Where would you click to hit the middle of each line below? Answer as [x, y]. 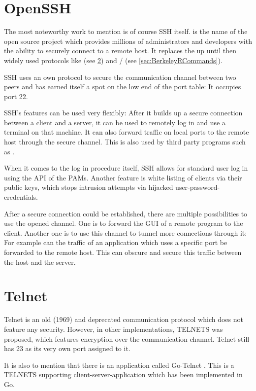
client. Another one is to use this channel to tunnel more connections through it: [126, 232]
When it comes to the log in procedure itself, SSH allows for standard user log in [126, 168]
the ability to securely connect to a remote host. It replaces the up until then [120, 51]
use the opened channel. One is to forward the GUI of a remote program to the [124, 223]
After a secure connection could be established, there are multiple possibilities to [126, 213]
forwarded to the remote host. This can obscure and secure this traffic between [123, 252]
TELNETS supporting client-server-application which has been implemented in [123, 374]
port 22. [16, 96]
